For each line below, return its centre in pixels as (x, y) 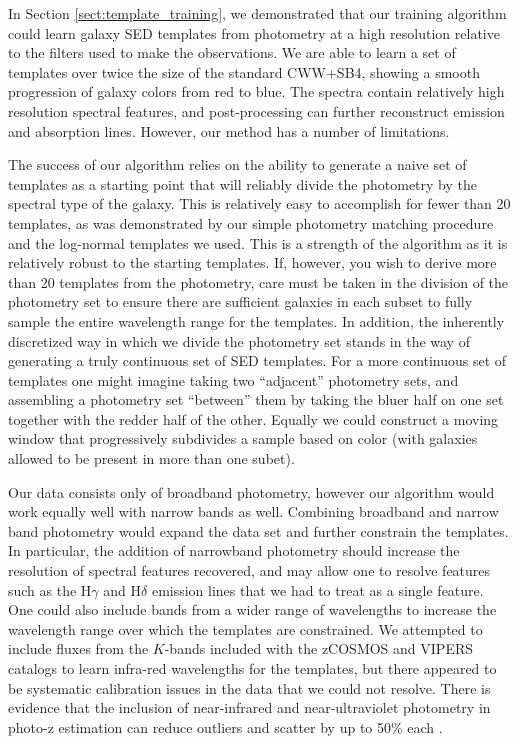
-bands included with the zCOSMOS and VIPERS (319, 648)
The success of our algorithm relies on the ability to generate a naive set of (237, 164)
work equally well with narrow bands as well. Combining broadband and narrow (253, 511)
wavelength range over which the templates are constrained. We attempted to (245, 628)
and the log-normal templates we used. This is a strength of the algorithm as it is (258, 242)
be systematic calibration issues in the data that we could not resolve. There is (249, 687)
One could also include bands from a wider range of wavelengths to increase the (252, 609)
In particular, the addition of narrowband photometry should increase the (234, 550)
